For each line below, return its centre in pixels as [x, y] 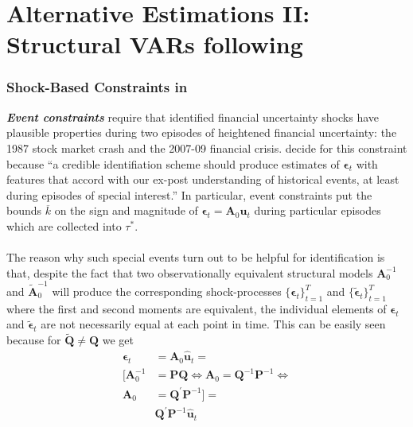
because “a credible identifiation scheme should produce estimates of [173, 163]
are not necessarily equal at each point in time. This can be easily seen [213, 324]
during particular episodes [318, 210]
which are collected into [64, 225]
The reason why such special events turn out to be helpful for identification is [196, 257]
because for [34, 340]
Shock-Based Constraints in [97, 87]
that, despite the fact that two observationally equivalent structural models [190, 272]
